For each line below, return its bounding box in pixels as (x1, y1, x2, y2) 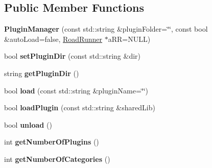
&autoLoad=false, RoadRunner (4, 33, 103, 44)
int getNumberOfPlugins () (4, 136, 99, 147)
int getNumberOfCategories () (4, 153, 110, 164)
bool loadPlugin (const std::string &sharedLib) (4, 102, 155, 113)
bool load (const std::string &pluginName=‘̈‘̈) (4, 85, 148, 95)
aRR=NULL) (108, 33, 151, 44)
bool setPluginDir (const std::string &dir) (4, 51, 141, 61)
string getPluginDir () (4, 67, 79, 78)
